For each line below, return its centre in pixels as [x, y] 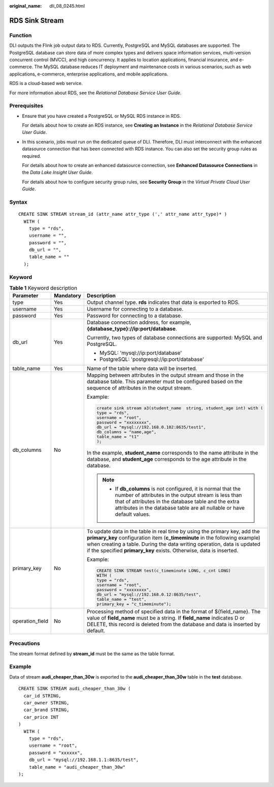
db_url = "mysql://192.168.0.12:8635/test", [149, 595]
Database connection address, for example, [139, 322]
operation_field [30, 621]
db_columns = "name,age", [127, 432]
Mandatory [67, 296]
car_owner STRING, [46, 703]
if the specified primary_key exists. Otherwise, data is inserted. [163, 551]
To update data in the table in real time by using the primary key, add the [173, 531]
